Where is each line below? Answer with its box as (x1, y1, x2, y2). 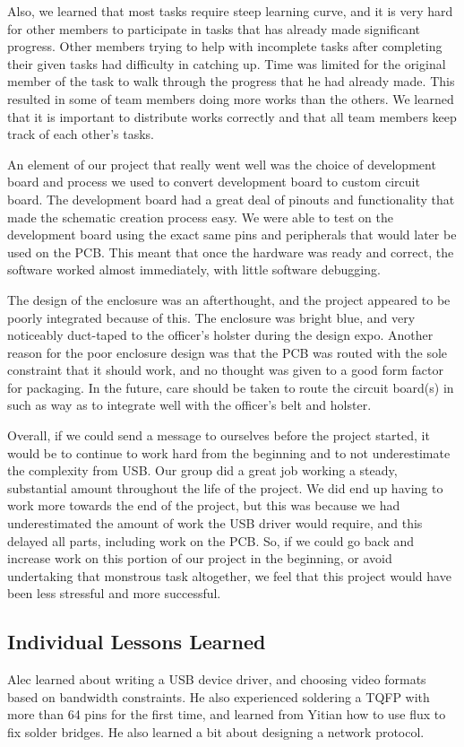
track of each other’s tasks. (7, 125, 155, 143)
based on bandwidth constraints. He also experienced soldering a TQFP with (7, 687, 430, 706)
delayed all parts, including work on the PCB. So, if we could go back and (7, 531, 415, 550)
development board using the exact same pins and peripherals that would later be (7, 225, 457, 244)
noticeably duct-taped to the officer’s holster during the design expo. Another (7, 326, 434, 344)
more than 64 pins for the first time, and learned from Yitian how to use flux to (7, 705, 446, 724)
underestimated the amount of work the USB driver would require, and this (7, 514, 423, 533)
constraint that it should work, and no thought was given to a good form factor (7, 360, 443, 379)
